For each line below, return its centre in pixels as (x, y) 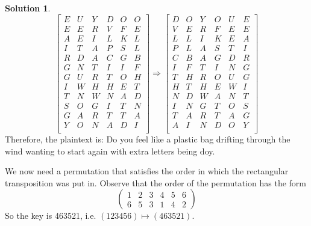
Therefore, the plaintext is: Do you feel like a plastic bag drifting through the (148, 139)
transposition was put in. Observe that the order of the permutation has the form (155, 182)
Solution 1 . (28, 8)
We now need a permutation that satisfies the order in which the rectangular (147, 171)
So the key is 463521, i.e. (51, 215)
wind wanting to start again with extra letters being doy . (110, 151)
